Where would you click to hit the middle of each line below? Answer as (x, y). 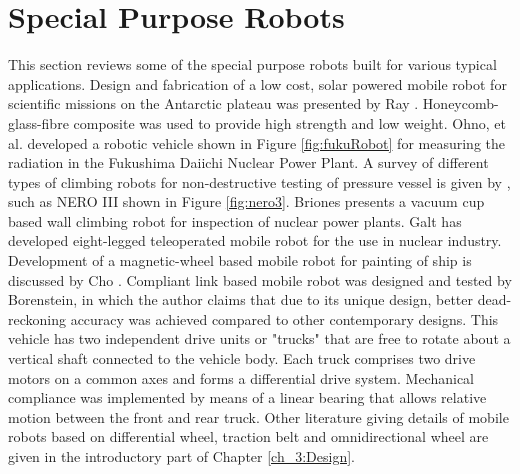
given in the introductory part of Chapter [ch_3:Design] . (181, 456)
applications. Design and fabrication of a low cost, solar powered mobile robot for (257, 83)
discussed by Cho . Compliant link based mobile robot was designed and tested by (260, 279)
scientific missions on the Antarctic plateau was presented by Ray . (213, 103)
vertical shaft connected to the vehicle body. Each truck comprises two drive (242, 358)
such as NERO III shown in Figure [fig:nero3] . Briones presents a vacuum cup (246, 201)
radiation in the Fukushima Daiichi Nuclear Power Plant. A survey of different (248, 162)
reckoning (37, 318)
